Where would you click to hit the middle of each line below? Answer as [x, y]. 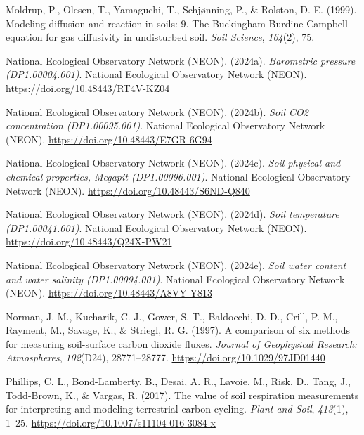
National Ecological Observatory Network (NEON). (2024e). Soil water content [176, 265]
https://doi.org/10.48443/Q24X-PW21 [89, 241]
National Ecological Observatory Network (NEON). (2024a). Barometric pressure [181, 60]
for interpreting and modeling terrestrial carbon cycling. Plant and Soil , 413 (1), [177, 409]
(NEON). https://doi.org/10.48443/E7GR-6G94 [109, 139]
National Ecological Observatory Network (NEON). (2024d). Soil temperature [173, 214]
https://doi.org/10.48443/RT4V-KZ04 [88, 87]
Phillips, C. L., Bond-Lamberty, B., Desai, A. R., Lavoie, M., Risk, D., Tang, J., [178, 381]
